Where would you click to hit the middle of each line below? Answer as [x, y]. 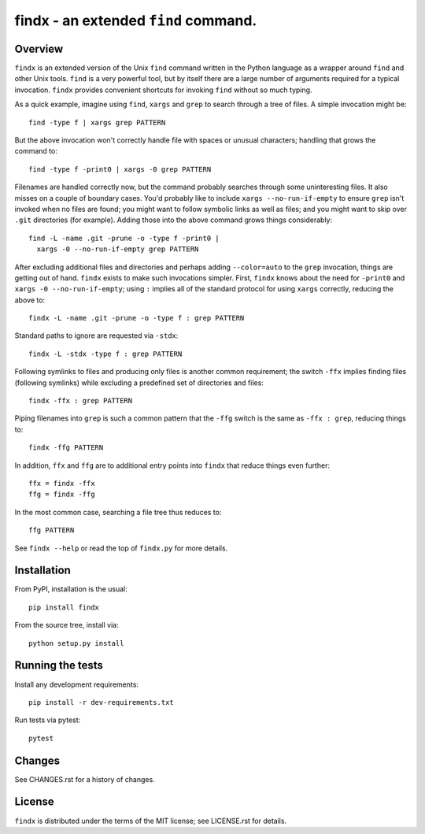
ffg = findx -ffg [62, 495]
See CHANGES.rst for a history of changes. [85, 779]
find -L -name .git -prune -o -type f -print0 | [124, 238]
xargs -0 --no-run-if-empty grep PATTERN [118, 249]
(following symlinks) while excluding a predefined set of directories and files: [139, 383]
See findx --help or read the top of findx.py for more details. [121, 548]
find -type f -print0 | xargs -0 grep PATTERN [120, 169]
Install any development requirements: [77, 684]
